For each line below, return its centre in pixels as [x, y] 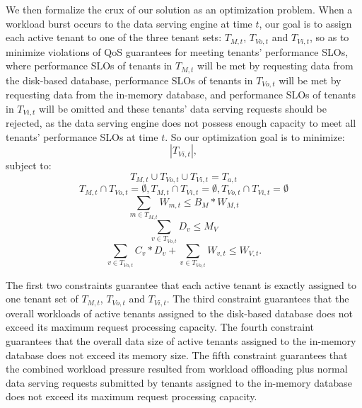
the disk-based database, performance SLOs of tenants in [129, 80]
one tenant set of [42, 299]
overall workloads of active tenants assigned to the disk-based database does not [180, 313]
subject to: [29, 165]
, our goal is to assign [305, 23]
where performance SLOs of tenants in [89, 66]
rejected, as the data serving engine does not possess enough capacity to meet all [181, 123]
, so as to [329, 37]
